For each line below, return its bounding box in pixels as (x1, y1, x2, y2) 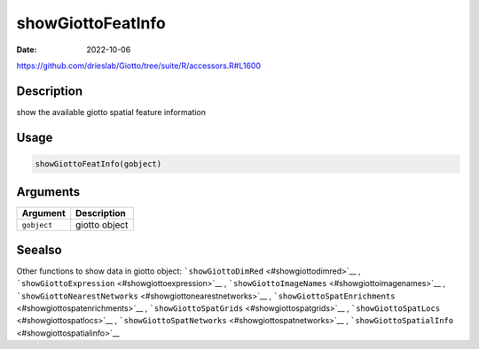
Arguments (16, 184, 81, 199)
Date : (16, 44, 37, 55)
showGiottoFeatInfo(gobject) (35, 159, 162, 168)
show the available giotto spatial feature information (16, 106, 207, 117)
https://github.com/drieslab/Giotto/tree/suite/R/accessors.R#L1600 (16, 60, 262, 71)
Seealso (16, 242, 62, 257)
